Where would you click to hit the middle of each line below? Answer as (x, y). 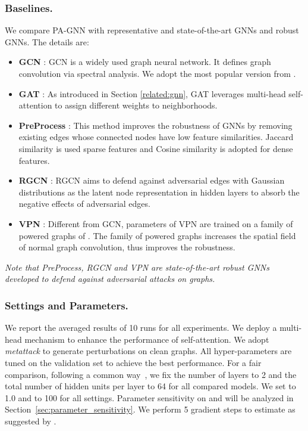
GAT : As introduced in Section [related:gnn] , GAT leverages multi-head (152, 93)
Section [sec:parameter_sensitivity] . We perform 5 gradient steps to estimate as (150, 409)
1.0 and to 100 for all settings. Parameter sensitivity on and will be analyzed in (149, 397)
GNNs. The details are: (47, 41)
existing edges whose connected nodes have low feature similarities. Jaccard (156, 137)
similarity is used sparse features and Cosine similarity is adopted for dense (156, 148)
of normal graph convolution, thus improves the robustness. (127, 247)
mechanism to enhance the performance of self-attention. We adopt (147, 339)
